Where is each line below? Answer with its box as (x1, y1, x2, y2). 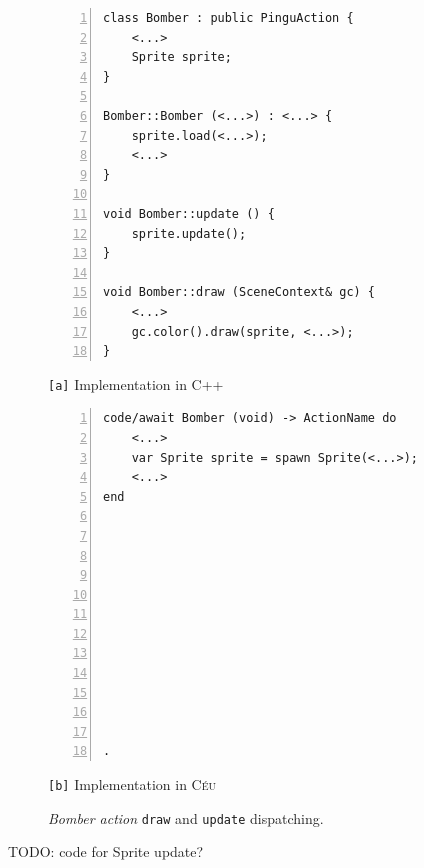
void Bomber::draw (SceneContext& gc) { (103, 285, 376, 300)
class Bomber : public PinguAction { (103, 11, 354, 25)
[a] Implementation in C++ (48, 373, 224, 394)
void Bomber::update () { (103, 206, 275, 221)
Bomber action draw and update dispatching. (48, 807, 324, 828)
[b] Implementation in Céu (48, 774, 217, 795)
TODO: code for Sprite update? (8, 841, 204, 862)
